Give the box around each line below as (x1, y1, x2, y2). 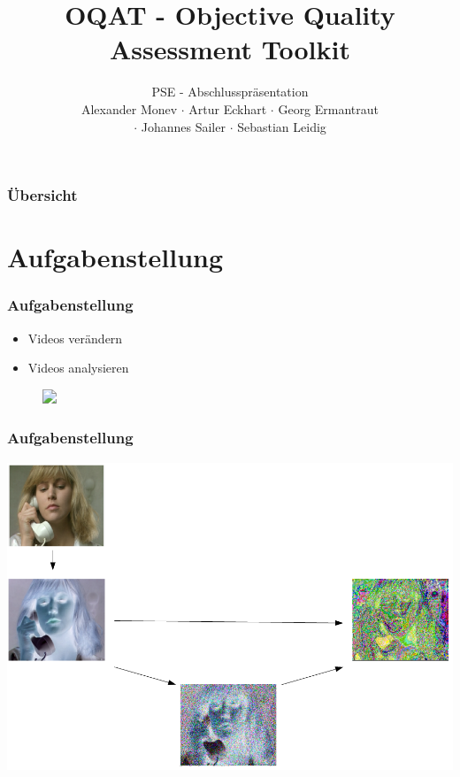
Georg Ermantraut (278, 99, 379, 118)
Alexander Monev (80, 99, 178, 118)
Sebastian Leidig (237, 117, 326, 135)
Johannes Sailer (141, 117, 226, 135)
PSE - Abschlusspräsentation (151, 82, 309, 101)
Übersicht (7, 184, 78, 206)
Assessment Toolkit (110, 31, 350, 67)
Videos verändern (27, 328, 123, 347)
